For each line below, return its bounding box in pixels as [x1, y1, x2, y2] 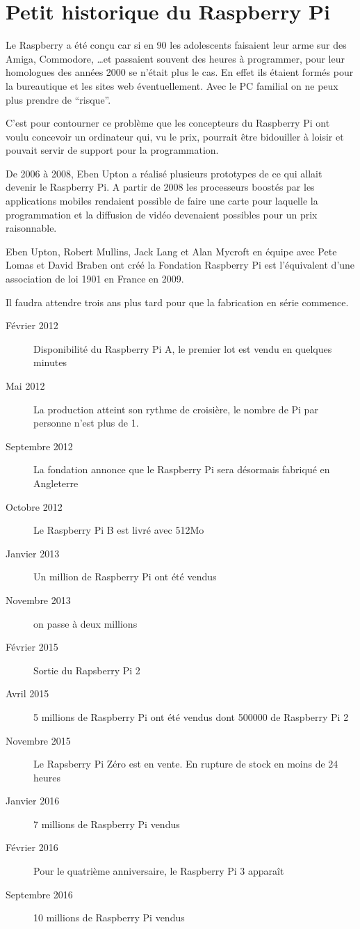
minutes [33, 355, 67, 370]
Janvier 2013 [6, 546, 60, 560]
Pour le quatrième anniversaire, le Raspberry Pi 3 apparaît [33, 864, 284, 878]
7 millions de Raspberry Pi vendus [33, 816, 180, 831]
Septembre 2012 [6, 438, 73, 453]
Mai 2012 [6, 379, 45, 392]
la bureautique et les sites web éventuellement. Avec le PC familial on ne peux [6, 78, 338, 93]
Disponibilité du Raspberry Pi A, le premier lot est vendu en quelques [33, 341, 332, 356]
